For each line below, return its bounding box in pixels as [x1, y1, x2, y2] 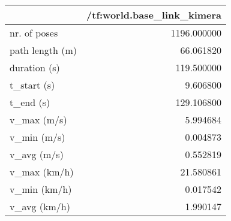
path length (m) [10, 43, 77, 57]
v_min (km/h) [10, 182, 72, 196]
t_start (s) [10, 78, 55, 92]
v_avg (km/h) [10, 199, 70, 213]
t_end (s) [10, 95, 50, 109]
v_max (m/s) [10, 113, 67, 126]
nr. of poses [10, 26, 58, 40]
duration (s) [10, 60, 60, 74]
